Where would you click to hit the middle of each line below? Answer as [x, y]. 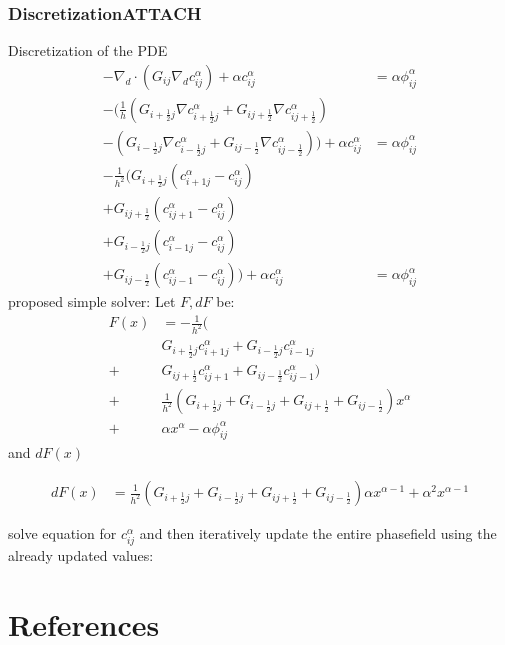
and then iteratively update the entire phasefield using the [318, 533]
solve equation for [62, 533]
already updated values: [81, 555]
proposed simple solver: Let [92, 301]
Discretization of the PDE [88, 50]
